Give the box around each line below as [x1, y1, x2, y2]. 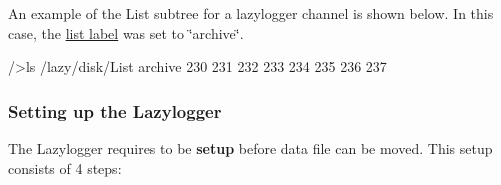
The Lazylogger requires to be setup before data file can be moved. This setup [8, 138, 493, 158]
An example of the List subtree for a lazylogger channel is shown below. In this [8, 3, 494, 23]
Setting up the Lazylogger [8, 98, 222, 123]
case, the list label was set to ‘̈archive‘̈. [8, 22, 244, 43]
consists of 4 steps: [8, 157, 122, 178]
